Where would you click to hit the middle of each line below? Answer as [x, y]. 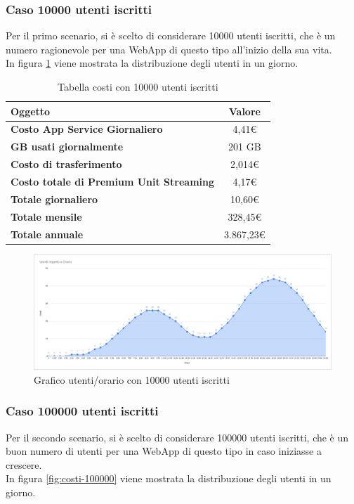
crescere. [24, 464]
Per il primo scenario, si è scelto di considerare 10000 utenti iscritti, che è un [171, 35]
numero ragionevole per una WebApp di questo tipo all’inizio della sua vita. [169, 49]
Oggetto [31, 111]
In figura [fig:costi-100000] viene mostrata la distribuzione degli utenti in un [169, 478]
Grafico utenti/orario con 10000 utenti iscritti [132, 379]
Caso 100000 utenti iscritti [82, 411]
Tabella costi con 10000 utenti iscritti [138, 86]
